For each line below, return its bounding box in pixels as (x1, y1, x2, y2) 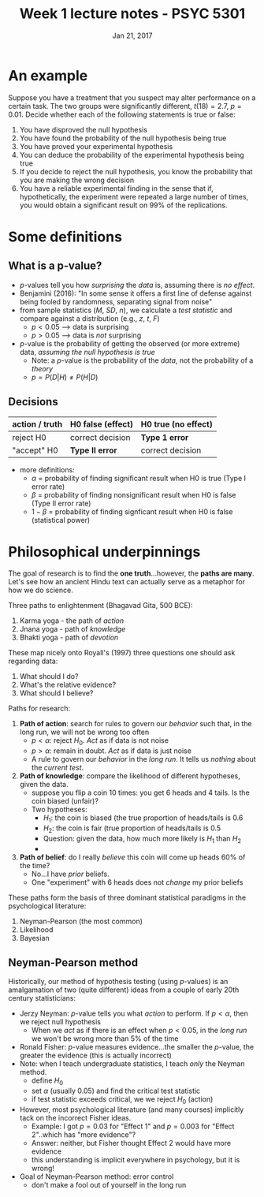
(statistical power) (31, 515, 91, 524)
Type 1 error (140, 431, 189, 442)
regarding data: (8, 656, 58, 666)
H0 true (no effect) (140, 419, 213, 430)
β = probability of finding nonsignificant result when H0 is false (31, 490, 236, 499)
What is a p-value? (8, 259, 102, 273)
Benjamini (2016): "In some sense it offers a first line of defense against (19, 289, 252, 298)
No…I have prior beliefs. (31, 869, 110, 878)
